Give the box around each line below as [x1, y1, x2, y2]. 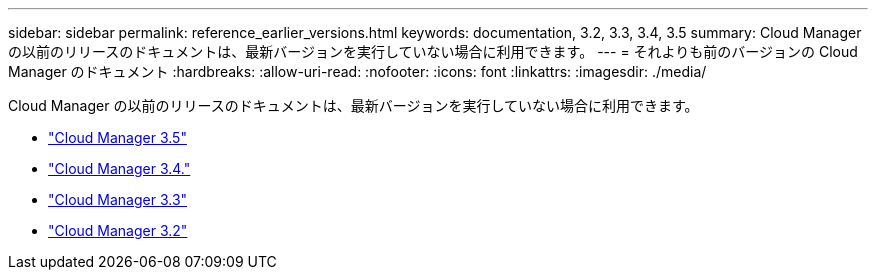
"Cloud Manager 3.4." [48, 160, 191, 177]
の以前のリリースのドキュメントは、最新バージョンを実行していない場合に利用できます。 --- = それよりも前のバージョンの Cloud [8, 43, 858, 60]
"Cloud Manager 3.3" [48, 191, 188, 208]
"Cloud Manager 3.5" [48, 129, 187, 146]
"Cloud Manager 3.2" [48, 222, 188, 239]
